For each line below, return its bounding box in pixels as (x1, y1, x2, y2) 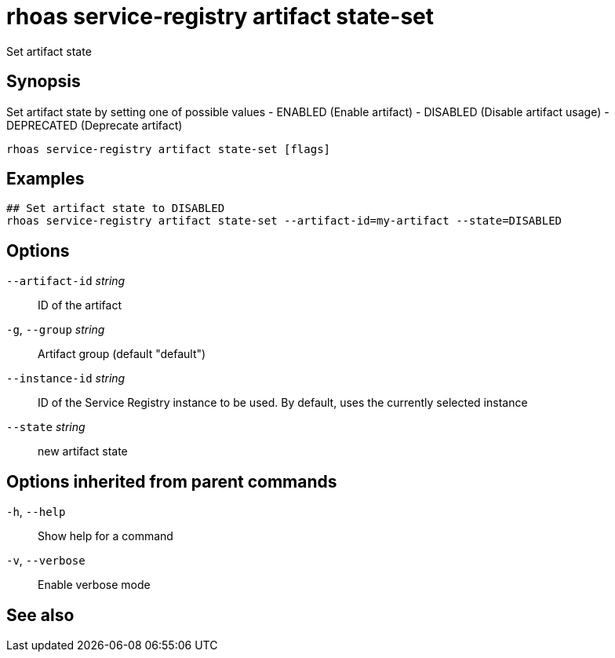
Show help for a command (38, 529, 173, 543)
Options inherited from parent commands (6, 471, 337, 492)
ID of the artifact (38, 298, 122, 313)
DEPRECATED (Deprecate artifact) (6, 118, 183, 132)
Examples (6, 169, 85, 189)
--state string (6, 420, 86, 434)
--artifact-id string (6, 274, 126, 288)
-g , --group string (6, 323, 105, 337)
